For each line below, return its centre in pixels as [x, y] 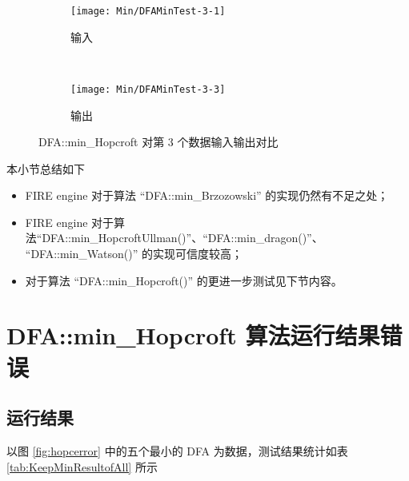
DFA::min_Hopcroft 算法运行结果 [193, 335]
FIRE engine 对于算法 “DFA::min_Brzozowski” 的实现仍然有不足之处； [207, 195]
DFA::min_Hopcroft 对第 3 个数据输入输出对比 [158, 142]
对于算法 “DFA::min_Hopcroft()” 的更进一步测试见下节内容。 [184, 280]
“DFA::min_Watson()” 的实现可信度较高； [134, 254]
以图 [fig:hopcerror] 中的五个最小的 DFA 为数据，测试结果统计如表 [177, 451]
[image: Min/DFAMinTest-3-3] [148, 89]
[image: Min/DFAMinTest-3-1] [148, 11]
